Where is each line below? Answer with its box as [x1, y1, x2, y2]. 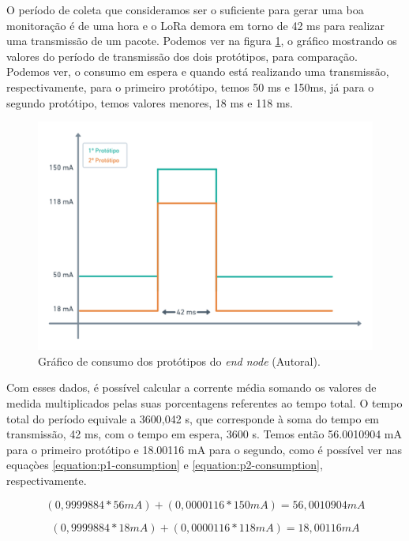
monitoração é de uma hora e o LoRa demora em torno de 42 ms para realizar [6, 17, 385, 33]
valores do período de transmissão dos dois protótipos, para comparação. [6, 47, 358, 64]
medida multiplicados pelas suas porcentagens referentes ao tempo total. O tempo [6, 394, 403, 411]
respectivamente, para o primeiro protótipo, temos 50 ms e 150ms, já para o [6, 78, 374, 95]
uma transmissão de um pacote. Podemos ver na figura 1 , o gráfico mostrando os [6, 32, 397, 49]
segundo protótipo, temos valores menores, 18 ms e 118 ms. [6, 94, 293, 111]
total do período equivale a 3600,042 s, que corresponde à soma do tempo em [6, 410, 380, 426]
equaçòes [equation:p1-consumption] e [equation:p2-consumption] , [6, 456, 323, 473]
